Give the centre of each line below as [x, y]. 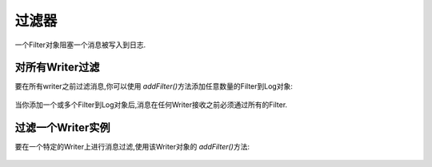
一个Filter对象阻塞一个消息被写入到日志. [80, 45]
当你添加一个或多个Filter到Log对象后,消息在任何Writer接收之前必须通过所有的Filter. [151, 105]
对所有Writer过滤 [57, 68]
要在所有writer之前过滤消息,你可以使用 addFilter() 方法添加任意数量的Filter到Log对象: [154, 86]
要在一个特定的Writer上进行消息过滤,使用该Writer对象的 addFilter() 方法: [132, 146]
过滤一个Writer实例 [62, 127]
